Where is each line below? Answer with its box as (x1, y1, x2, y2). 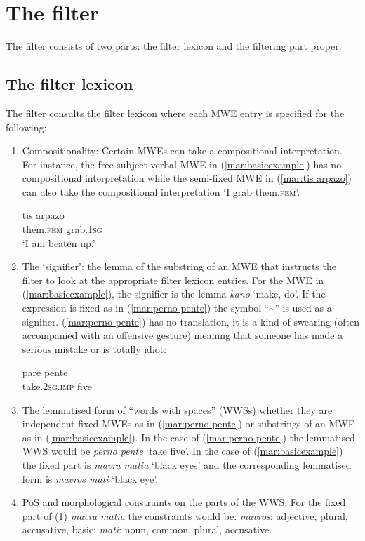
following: (6, 119, 47, 134)
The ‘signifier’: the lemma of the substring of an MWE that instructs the (22, 259, 336, 274)
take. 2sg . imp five (22, 379, 92, 394)
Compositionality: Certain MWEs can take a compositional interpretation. (22, 143, 343, 158)
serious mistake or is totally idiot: (22, 341, 167, 356)
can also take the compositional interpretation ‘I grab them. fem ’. (22, 184, 300, 199)
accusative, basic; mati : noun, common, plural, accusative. (22, 522, 272, 537)
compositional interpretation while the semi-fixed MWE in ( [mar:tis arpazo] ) (22, 171, 352, 185)
